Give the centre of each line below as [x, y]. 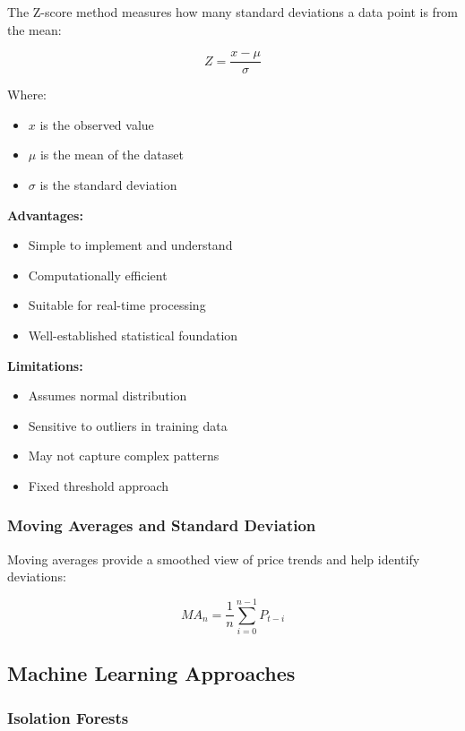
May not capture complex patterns [124, 456]
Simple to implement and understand [130, 245]
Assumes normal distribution [108, 396]
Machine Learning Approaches [151, 673]
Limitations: [45, 365]
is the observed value [97, 124]
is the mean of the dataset [112, 155]
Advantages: [45, 215]
